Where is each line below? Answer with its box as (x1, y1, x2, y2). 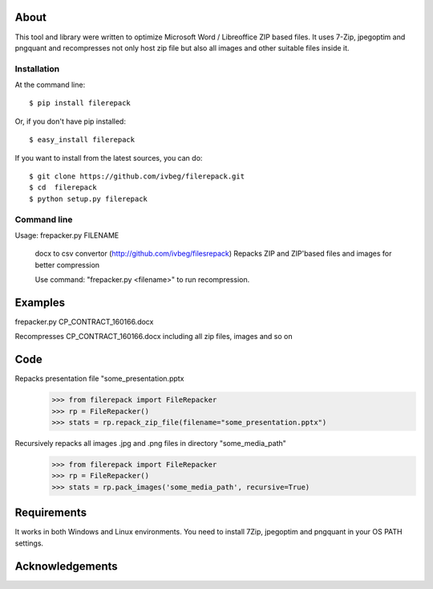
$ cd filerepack (29, 183, 97, 192)
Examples (14, 296, 66, 309)
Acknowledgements (14, 559, 118, 573)
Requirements (14, 506, 87, 520)
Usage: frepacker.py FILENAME (14, 230, 119, 240)
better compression (34, 260, 100, 269)
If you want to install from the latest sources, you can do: (14, 153, 203, 162)
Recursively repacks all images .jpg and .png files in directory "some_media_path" (14, 439, 286, 448)
